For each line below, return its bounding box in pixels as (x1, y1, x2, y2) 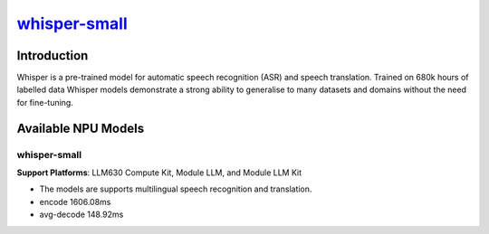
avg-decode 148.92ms (39, 209, 124, 220)
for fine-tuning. (16, 97, 74, 108)
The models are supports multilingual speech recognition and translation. (39, 183, 312, 194)
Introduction (16, 48, 89, 63)
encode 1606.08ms (39, 196, 111, 207)
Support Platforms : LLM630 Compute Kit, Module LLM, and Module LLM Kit (16, 167, 302, 178)
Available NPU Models (16, 120, 145, 136)
